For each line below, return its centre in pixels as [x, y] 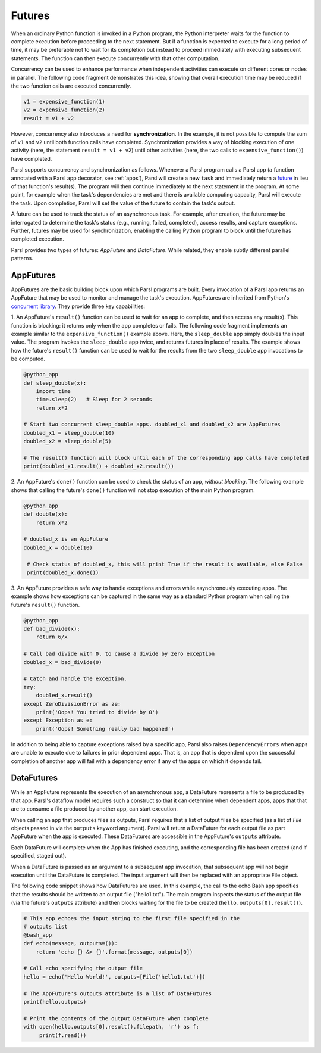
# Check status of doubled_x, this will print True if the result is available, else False [165, 564]
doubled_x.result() [64, 696]
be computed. [28, 359]
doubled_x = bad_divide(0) [63, 662]
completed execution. [38, 239]
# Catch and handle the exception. [75, 679]
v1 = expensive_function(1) [64, 102]
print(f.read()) [63, 1035]
